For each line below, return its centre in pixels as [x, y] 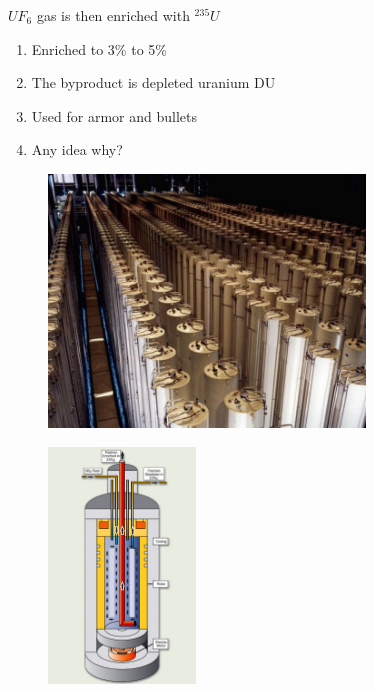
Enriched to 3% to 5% [99, 48]
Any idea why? [77, 149]
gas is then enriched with [113, 15]
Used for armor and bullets [114, 115]
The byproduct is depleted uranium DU [153, 82]
